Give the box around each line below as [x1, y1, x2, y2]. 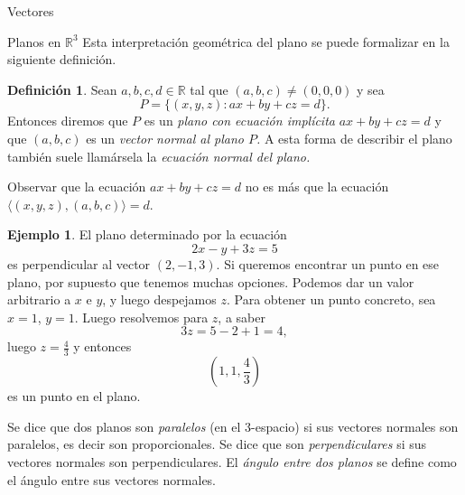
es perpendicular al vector [7, 254, 151, 273]
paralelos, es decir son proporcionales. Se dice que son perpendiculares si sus [7, 434, 427, 453]
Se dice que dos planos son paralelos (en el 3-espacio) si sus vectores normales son [7, 416, 459, 435]
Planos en [7, 32, 61, 51]
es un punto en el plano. [7, 387, 141, 406]
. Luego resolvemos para [74, 307, 209, 326]
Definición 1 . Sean [7, 79, 117, 98]
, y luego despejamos [102, 290, 217, 309]
